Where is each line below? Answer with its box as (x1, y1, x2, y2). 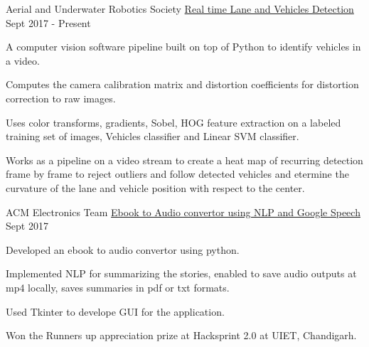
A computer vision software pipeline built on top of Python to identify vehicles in (6, 39, 361, 54)
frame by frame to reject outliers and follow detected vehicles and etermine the (6, 166, 349, 181)
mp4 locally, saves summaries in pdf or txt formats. (6, 279, 230, 294)
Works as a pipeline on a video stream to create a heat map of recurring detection (6, 152, 363, 167)
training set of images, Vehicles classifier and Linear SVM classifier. (6, 129, 299, 144)
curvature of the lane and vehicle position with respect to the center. (6, 180, 305, 195)
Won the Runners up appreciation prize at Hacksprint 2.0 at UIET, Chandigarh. (6, 328, 357, 343)
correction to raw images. (6, 90, 116, 105)
